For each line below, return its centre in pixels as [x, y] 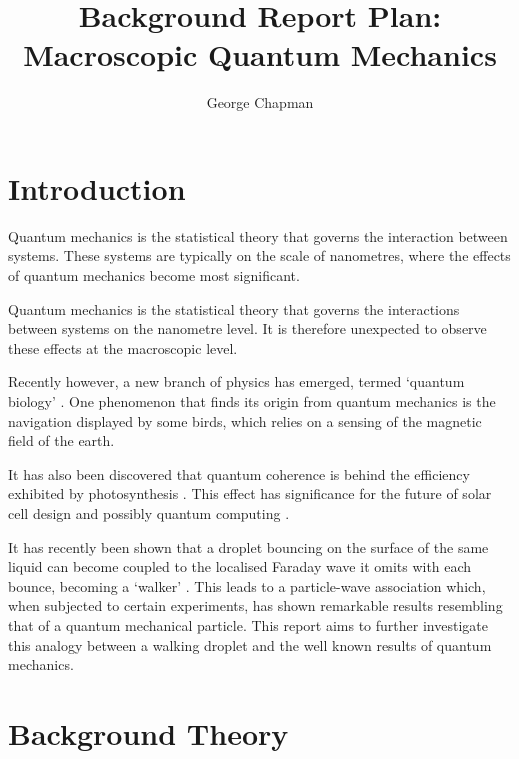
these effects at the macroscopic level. [123, 347]
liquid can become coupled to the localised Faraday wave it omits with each [240, 566]
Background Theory [148, 732]
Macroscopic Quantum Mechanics [260, 54]
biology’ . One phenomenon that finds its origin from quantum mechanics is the [252, 401]
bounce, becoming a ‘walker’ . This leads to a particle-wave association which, [247, 585]
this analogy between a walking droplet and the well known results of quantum [250, 644]
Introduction [97, 187]
